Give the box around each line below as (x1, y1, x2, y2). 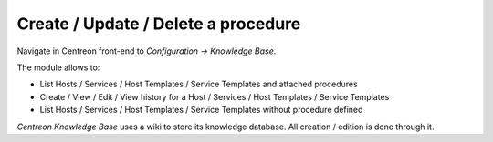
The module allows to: (16, 62, 100, 73)
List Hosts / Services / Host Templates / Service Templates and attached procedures (39, 78, 358, 90)
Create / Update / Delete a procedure (16, 14, 301, 34)
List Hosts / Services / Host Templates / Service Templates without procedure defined (39, 105, 363, 116)
